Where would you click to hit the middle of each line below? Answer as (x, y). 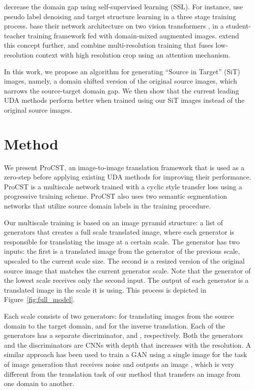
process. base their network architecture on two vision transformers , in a (114, 26)
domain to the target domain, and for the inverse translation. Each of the (115, 325)
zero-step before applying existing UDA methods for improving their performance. (128, 177)
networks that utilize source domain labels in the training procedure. (107, 206)
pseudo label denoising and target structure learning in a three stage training (120, 16)
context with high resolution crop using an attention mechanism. (133, 54)
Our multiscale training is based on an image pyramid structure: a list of (113, 222)
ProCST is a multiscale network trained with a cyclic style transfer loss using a (123, 186)
